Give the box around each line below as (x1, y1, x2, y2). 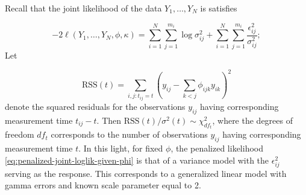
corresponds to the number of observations (51, 128, 208, 141)
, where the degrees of (212, 113, 293, 126)
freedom (5, 128, 34, 141)
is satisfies (200, 2, 237, 14)
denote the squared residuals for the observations (5, 100, 186, 113)
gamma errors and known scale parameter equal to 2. (5, 179, 201, 191)
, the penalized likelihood (170, 142, 264, 155)
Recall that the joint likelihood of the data (5, 2, 162, 14)
